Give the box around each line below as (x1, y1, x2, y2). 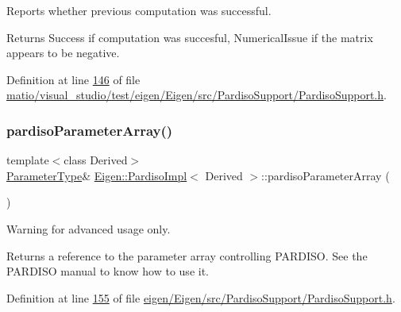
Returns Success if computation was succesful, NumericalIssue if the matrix (6, 29, 373, 45)
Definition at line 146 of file (6, 71, 141, 87)
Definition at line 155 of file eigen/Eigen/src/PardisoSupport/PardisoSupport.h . (6, 289, 395, 306)
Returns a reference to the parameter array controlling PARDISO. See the (6, 247, 368, 264)
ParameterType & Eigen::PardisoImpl (6, 167, 187, 183)
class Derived (64, 152, 128, 168)
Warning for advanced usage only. (6, 220, 171, 237)
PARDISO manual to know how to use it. (6, 263, 209, 279)
